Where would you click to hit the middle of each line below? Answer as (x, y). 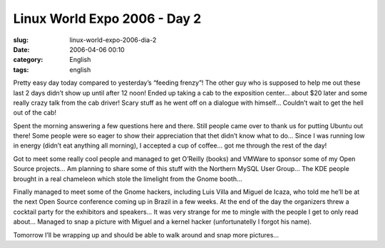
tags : (21, 69)
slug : (21, 40)
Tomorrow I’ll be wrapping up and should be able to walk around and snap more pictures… (146, 234)
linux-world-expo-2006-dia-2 (113, 40)
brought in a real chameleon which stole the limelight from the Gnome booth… (128, 179)
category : (28, 60)
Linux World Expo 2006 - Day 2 (107, 19)
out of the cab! (35, 113)
